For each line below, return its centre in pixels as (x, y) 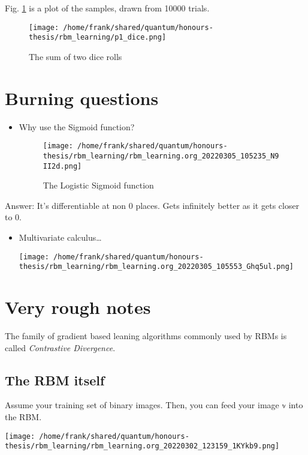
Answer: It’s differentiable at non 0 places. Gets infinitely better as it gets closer (152, 205)
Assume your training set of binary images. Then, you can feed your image (142, 405)
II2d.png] (62, 166)
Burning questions (82, 98)
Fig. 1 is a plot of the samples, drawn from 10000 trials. (107, 8)
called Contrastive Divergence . (60, 347)
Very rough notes (78, 307)
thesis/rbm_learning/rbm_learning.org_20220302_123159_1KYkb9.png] (142, 446)
